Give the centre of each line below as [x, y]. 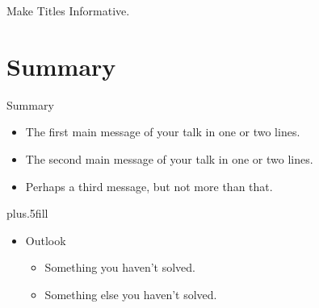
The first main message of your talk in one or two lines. [163, 132]
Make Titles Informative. [68, 10]
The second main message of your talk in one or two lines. [169, 158]
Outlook [46, 240]
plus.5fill [27, 213]
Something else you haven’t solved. [131, 294]
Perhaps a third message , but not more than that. [149, 186]
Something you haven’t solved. [120, 267]
